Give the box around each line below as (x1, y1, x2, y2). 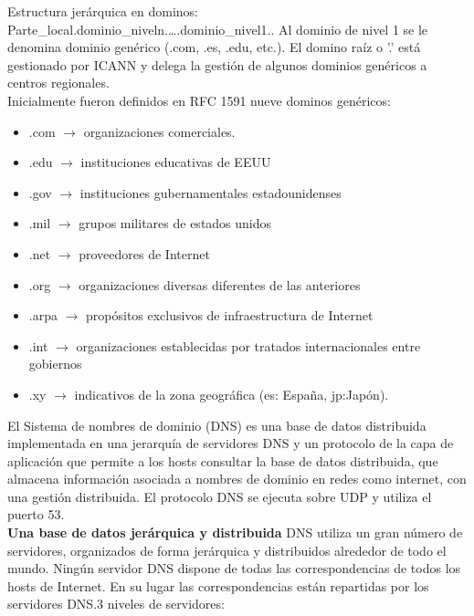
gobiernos (28, 354, 82, 373)
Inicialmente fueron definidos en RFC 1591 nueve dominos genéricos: (7, 90, 391, 110)
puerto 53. (7, 505, 65, 524)
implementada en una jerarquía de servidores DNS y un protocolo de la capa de (7, 433, 454, 453)
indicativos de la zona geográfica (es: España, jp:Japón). (74, 384, 389, 403)
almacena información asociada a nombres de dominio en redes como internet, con (7, 469, 467, 488)
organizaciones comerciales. (83, 121, 236, 141)
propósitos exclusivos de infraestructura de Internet (86, 306, 374, 325)
